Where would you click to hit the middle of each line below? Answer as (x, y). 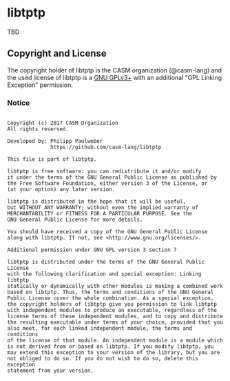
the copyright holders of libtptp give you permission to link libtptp (112, 304)
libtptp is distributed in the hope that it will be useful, (97, 202)
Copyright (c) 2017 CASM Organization (63, 123)
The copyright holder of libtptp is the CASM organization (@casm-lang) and (115, 70)
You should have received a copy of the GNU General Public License (107, 232)
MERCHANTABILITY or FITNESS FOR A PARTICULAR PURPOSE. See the (100, 214)
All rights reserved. (38, 129)
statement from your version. (51, 371)
